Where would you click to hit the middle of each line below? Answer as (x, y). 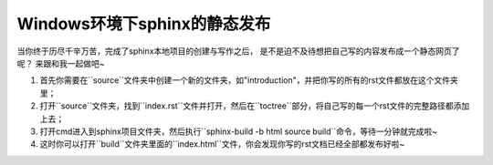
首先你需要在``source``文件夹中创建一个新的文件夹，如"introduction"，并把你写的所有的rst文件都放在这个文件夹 (249, 80)
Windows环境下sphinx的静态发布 (144, 24)
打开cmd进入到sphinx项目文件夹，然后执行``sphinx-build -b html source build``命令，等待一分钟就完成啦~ (239, 131)
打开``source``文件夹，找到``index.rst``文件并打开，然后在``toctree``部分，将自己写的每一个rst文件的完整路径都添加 (255, 106)
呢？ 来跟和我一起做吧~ (61, 63)
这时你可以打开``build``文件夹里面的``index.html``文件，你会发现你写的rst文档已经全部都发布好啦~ (222, 144)
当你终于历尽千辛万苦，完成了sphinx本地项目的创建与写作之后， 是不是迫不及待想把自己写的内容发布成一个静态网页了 (238, 51)
